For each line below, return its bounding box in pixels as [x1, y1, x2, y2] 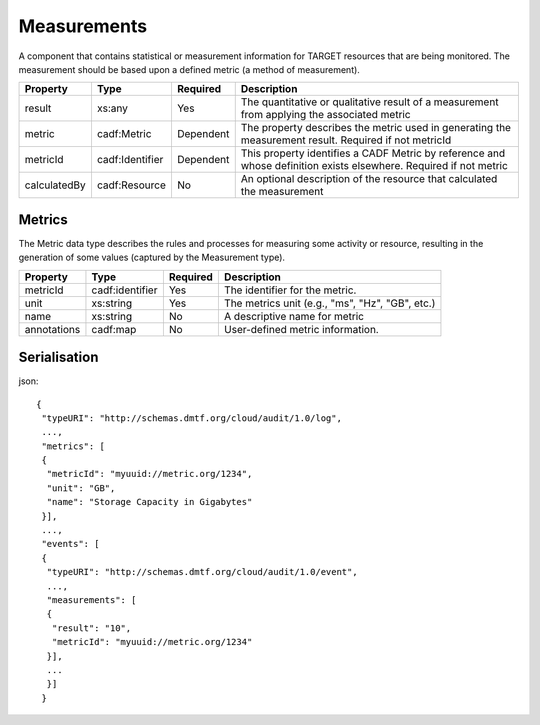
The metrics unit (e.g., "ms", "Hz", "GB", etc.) [223, 296, 436, 310]
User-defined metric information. [223, 322, 379, 336]
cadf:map [91, 322, 137, 336]
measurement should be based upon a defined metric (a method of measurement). [18, 63, 360, 75]
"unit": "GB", [46, 482, 116, 494]
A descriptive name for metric [223, 309, 365, 323]
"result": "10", [51, 622, 132, 634]
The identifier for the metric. [223, 283, 357, 297]
